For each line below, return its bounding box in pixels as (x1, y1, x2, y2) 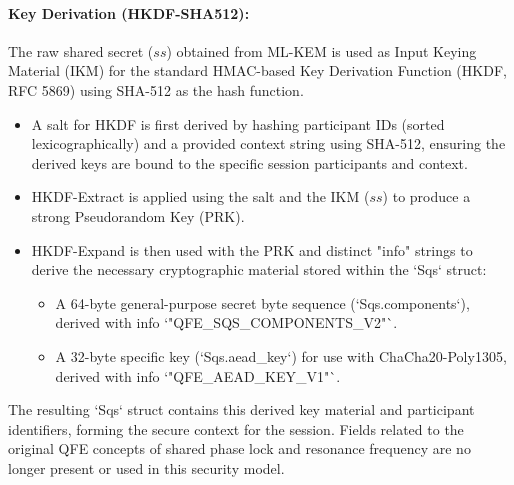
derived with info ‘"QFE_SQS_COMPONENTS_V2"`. (55, 312, 398, 333)
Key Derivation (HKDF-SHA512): (8, 2, 250, 23)
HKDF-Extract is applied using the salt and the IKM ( (31, 186, 370, 207)
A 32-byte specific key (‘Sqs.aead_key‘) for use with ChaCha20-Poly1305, (55, 345, 507, 366)
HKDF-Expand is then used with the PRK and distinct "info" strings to (31, 239, 473, 260)
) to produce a (382, 186, 471, 207)
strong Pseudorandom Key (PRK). (31, 205, 245, 226)
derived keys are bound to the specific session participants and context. (31, 152, 468, 173)
